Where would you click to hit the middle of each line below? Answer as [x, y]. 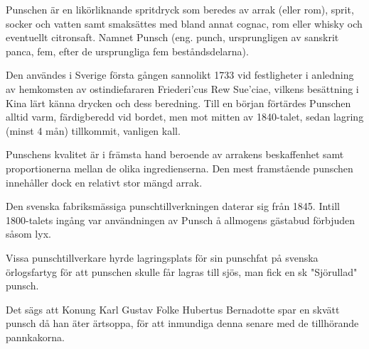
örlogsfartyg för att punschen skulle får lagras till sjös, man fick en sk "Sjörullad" [182, 271]
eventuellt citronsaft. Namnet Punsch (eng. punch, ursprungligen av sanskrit [172, 37]
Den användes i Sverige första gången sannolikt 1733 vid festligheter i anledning [180, 75]
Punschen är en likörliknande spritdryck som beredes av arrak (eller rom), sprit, [180, 9]
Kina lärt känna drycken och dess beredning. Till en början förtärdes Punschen [178, 103]
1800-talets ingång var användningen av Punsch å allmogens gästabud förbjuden [181, 220]
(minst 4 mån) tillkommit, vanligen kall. [93, 130]
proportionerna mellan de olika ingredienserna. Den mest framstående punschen [180, 168]
